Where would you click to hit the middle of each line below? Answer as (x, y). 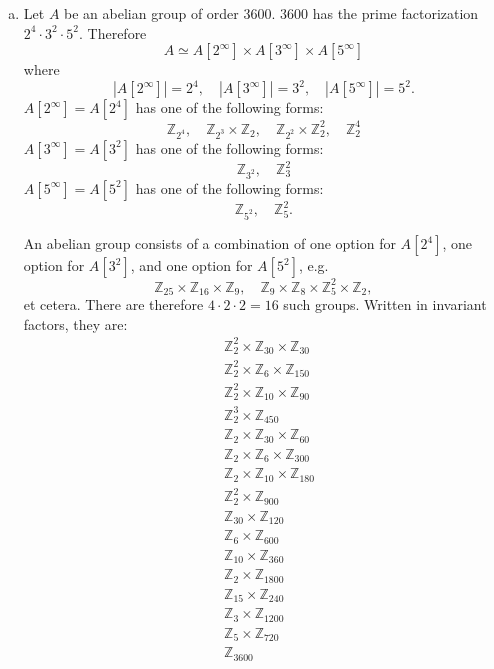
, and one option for (191, 265)
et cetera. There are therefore (113, 304)
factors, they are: (75, 323)
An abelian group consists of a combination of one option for (209, 243)
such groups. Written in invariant (385, 304)
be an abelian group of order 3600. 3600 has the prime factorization (271, 13)
